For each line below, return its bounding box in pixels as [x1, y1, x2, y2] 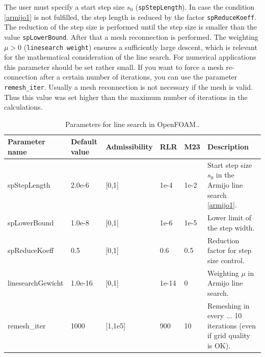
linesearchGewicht [8, 277, 64, 288]
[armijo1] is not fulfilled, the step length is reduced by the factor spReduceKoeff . [4, 11, 257, 22]
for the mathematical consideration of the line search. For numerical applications [4, 52, 256, 62]
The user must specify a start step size [4, 2, 125, 12]
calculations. [4, 101, 43, 112]
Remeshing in [207, 300, 250, 311]
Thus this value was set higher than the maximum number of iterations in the [4, 91, 248, 102]
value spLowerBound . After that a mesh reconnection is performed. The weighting [4, 31, 258, 42]
